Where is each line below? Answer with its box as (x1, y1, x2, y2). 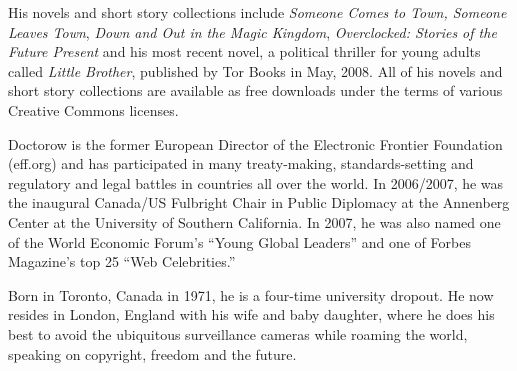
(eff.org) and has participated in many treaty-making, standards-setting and (8, 153, 474, 174)
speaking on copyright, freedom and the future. (8, 343, 297, 364)
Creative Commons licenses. (8, 99, 179, 120)
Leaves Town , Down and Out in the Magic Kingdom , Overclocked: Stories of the (8, 21, 497, 42)
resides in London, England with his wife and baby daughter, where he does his (8, 304, 495, 325)
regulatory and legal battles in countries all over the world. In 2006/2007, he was (8, 172, 504, 193)
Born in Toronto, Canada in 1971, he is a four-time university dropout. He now (8, 284, 494, 305)
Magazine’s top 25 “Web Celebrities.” (8, 251, 236, 272)
